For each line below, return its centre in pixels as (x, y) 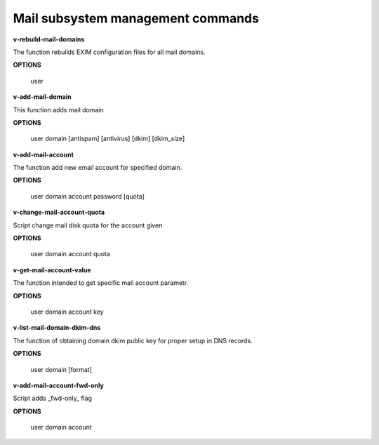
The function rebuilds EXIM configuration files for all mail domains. (109, 52)
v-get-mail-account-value (52, 270)
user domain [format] (61, 369)
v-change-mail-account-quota (59, 212)
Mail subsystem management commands (136, 18)
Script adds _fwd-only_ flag (53, 398)
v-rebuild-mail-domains (49, 39)
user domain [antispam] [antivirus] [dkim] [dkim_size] (108, 139)
